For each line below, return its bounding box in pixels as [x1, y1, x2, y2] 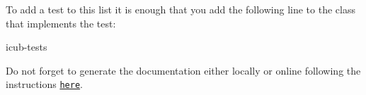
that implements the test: [6, 15, 116, 30]
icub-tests [6, 39, 47, 54]
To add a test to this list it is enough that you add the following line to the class [6, 2, 355, 16]
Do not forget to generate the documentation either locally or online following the [6, 63, 361, 77]
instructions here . [6, 77, 83, 91]
